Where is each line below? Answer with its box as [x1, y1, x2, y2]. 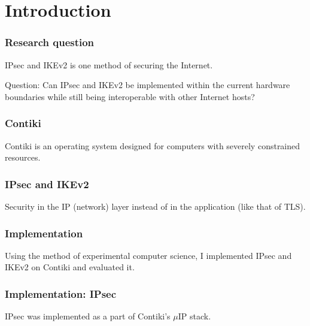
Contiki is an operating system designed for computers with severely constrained [5, 139, 300, 152]
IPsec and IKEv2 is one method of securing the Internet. [5, 58, 213, 71]
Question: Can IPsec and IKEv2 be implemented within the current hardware [5, 79, 290, 91]
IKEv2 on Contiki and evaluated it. [5, 261, 135, 273]
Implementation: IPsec [5, 286, 117, 301]
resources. [5, 151, 41, 164]
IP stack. [178, 310, 211, 322]
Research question [5, 35, 95, 50]
